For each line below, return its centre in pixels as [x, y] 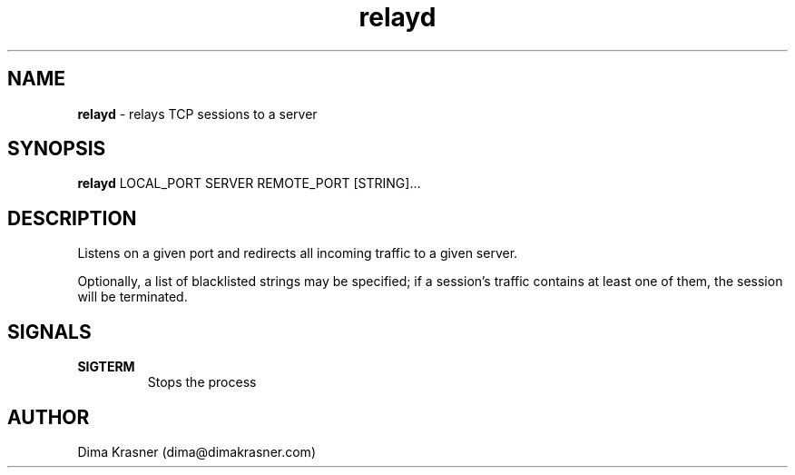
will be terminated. [132, 297]
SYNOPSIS [57, 149]
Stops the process [202, 382]
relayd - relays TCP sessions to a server [197, 114]
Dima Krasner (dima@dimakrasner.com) [196, 451]
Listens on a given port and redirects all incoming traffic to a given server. [298, 253]
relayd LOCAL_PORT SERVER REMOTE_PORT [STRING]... [249, 183]
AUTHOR [49, 417]
